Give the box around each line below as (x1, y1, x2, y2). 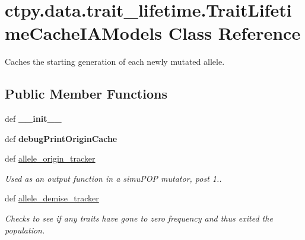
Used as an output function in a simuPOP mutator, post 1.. (5, 172, 222, 184)
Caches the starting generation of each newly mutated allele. (5, 55, 225, 68)
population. (5, 223, 45, 236)
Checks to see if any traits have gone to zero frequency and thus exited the (5, 212, 273, 225)
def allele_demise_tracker (5, 192, 99, 204)
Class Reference (168, 21, 301, 45)
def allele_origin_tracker (5, 152, 96, 165)
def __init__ (5, 112, 62, 125)
